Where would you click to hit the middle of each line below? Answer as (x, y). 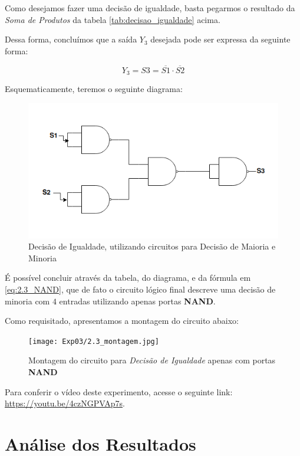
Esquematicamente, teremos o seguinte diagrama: (94, 89)
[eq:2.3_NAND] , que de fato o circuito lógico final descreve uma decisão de (140, 289)
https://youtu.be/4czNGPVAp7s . (65, 403)
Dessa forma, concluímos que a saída (71, 39)
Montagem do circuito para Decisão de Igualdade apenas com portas (152, 360)
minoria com (27, 301)
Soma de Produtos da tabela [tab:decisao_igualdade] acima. (113, 19)
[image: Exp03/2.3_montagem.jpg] (94, 341)
